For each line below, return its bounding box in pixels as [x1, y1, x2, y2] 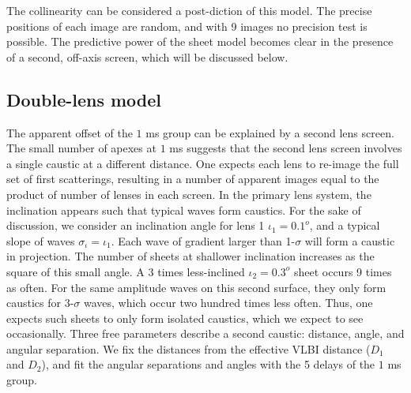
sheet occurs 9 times [293, 263, 392, 279]
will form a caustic [304, 232, 395, 249]
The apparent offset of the [6, 124, 133, 140]
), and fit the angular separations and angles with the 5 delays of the [41, 356, 375, 372]
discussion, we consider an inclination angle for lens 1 [6, 217, 265, 234]
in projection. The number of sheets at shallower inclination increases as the [6, 248, 375, 264]
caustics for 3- [6, 294, 74, 311]
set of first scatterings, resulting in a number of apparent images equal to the [6, 170, 379, 187]
